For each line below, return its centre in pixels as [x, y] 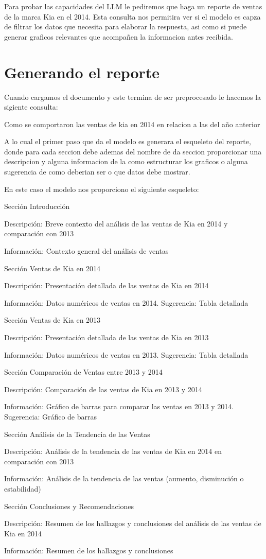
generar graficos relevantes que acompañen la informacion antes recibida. [119, 36]
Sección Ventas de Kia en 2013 [52, 320]
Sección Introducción [37, 206]
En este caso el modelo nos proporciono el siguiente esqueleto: [102, 189]
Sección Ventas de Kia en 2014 [52, 268]
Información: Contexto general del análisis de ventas [86, 251]
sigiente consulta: [31, 107]
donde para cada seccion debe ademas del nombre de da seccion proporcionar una [133, 151]
